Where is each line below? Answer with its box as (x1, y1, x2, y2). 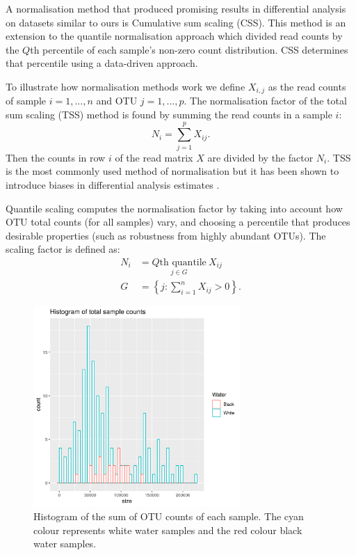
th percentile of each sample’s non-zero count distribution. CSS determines (30, 42, 348, 56)
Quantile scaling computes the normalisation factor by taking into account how (6, 201, 343, 215)
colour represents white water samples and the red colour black (33, 522, 302, 537)
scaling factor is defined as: (6, 242, 120, 256)
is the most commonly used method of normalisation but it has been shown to (6, 164, 339, 178)
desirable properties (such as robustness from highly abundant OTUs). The (6, 228, 326, 242)
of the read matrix (115, 150, 193, 164)
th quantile (159, 257, 207, 267)
